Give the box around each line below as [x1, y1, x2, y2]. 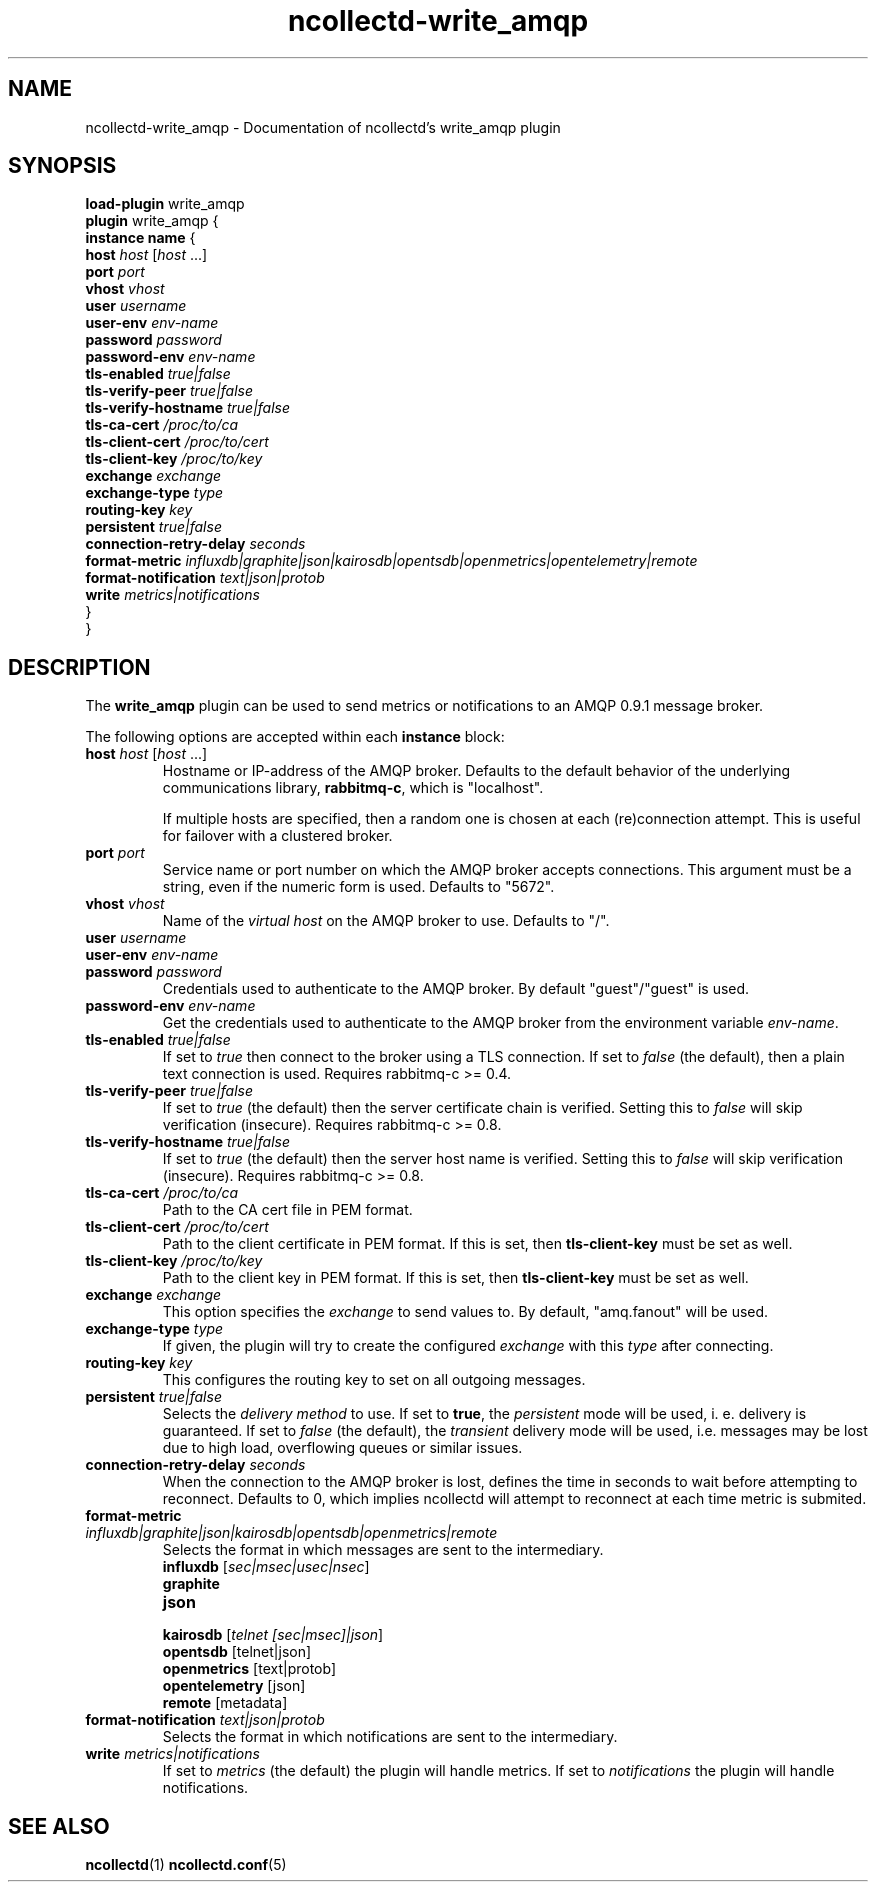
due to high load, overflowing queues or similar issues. [162, 1439, 523, 1457]
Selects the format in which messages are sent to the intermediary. [162, 1541, 604, 1559]
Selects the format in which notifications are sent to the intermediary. [162, 1728, 618, 1746]
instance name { [85, 229, 196, 247]
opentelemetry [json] [162, 1677, 306, 1695]
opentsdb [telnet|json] [162, 1643, 312, 1661]
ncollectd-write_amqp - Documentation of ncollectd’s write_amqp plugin [85, 118, 561, 136]
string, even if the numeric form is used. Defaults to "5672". [162, 878, 555, 896]
